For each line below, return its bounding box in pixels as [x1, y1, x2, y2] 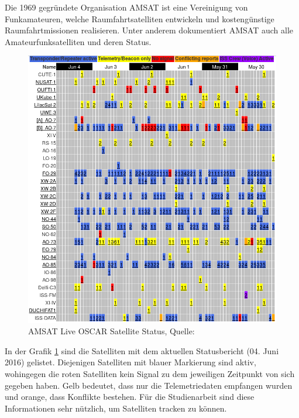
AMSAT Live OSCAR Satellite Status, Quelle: [28, 325, 195, 337]
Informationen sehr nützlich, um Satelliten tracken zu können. [5, 402, 227, 414]
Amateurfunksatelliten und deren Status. [5, 35, 152, 47]
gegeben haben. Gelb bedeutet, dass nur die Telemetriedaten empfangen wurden [5, 379, 293, 391]
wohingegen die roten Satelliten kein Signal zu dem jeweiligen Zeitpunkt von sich [5, 367, 295, 379]
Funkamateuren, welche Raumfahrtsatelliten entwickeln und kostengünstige [5, 12, 274, 25]
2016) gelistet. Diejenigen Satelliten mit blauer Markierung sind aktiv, [5, 356, 256, 368]
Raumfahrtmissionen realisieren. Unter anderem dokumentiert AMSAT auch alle [5, 24, 294, 36]
